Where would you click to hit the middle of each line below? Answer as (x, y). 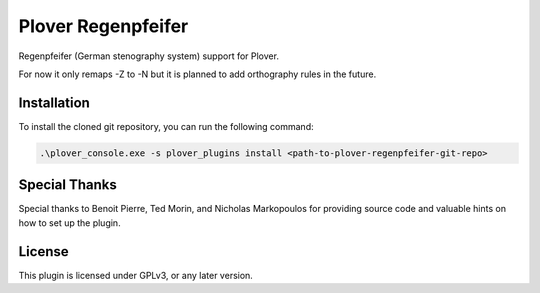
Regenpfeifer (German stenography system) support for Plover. (149, 56)
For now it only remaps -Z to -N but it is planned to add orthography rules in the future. (197, 74)
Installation (54, 102)
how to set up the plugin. (69, 222)
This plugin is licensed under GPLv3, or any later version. (136, 275)
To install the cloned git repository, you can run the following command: (166, 126)
